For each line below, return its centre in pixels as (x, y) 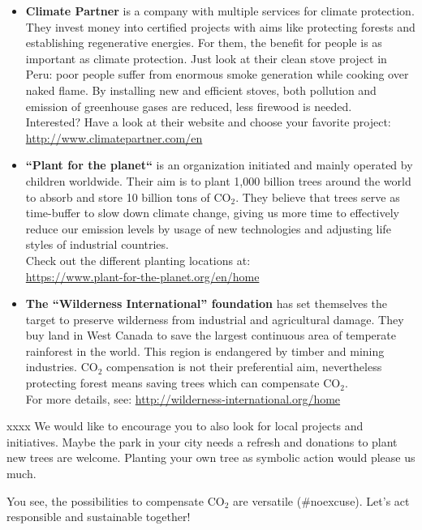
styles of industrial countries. (97, 244)
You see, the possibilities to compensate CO (116, 500)
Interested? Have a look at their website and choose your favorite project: (208, 122)
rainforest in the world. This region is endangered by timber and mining (205, 350)
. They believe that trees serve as (318, 197)
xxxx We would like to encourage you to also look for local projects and (185, 426)
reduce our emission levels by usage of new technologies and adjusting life (208, 228)
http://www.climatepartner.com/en (114, 137)
